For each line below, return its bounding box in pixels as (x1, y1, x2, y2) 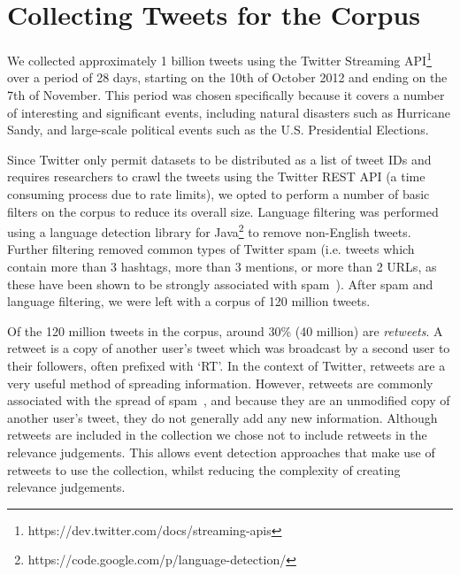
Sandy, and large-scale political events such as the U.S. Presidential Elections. (7, 120, 429, 139)
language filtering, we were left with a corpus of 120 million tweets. (7, 292, 371, 310)
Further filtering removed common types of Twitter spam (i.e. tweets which (7, 240, 415, 258)
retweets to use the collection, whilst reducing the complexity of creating (7, 460, 401, 479)
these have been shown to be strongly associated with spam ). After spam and (7, 274, 433, 293)
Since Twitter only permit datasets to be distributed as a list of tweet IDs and (7, 149, 432, 168)
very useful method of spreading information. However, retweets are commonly (7, 373, 433, 392)
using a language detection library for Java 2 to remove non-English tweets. (7, 220, 411, 241)
